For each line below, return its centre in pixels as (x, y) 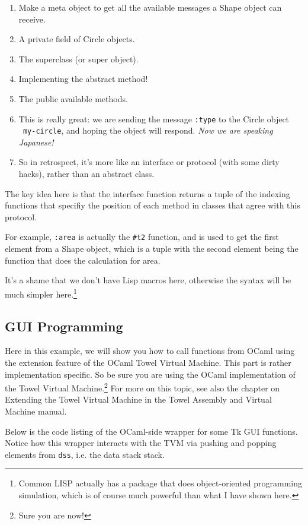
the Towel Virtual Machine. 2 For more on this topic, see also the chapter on (142, 387)
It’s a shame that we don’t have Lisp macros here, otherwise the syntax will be (148, 280)
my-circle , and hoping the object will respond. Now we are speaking (148, 130)
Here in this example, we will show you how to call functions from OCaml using (150, 351)
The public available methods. (73, 98)
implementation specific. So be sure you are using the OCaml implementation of (150, 374)
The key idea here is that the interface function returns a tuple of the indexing (147, 193)
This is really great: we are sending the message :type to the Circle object (154, 118)
